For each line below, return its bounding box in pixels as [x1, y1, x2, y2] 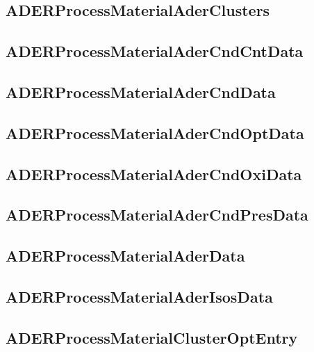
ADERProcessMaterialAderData [6, 245, 245, 266]
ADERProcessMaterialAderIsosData [6, 285, 273, 307]
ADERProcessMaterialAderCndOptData [6, 122, 304, 143]
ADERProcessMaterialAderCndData [6, 81, 276, 102]
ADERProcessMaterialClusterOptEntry [6, 326, 298, 348]
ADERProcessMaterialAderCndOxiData [6, 163, 302, 184]
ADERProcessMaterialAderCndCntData [6, 40, 304, 62]
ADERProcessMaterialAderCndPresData [6, 204, 308, 225]
